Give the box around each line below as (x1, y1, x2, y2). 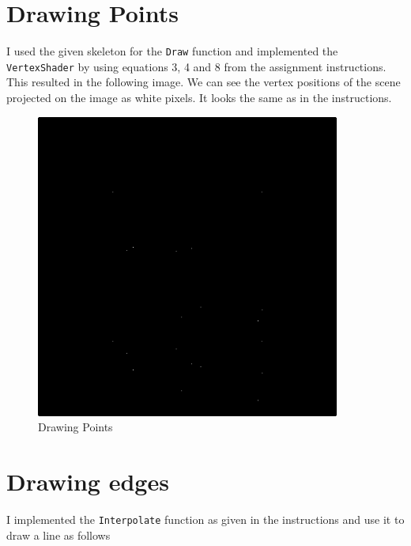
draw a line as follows (6, 526, 111, 543)
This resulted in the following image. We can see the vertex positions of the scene (6, 74, 401, 90)
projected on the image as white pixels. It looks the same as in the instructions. (6, 89, 392, 106)
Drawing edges (6, 464, 169, 497)
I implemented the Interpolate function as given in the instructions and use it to (6, 510, 405, 527)
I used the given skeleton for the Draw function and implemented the (6, 43, 338, 59)
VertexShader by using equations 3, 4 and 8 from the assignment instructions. (6, 58, 386, 74)
